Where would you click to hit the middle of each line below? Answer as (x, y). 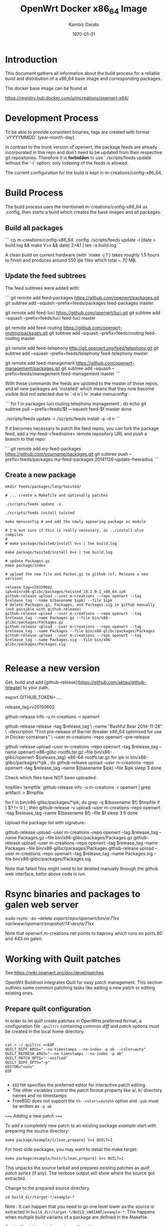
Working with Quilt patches (63, 959)
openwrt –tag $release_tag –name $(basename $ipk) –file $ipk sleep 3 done (83, 768)
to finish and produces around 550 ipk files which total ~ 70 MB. (71, 260)
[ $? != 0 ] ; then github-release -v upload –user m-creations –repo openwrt (83, 807)
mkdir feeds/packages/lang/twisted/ (43, 486)
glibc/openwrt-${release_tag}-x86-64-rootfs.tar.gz (58, 757)
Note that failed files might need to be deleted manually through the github (82, 868)
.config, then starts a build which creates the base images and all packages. (83, 212)
